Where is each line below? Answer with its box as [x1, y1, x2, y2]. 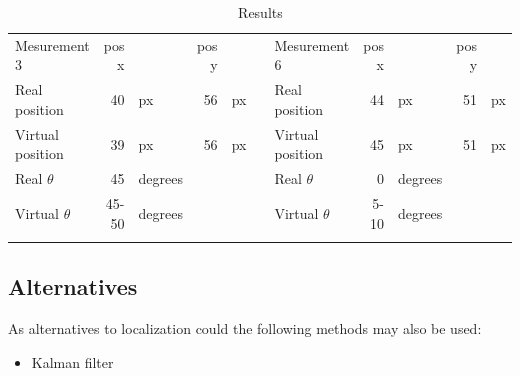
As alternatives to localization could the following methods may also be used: [8, 318, 482, 339]
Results [238, 2, 283, 22]
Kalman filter [31, 351, 114, 372]
